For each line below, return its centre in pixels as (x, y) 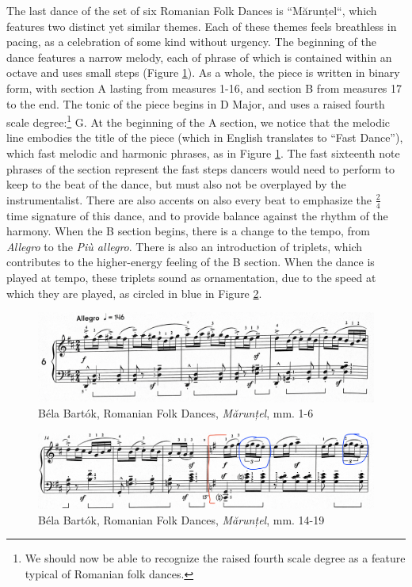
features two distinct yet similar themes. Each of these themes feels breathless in (202, 26)
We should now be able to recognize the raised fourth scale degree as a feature (215, 558)
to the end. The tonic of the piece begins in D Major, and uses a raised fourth (196, 103)
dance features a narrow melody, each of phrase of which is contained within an (199, 57)
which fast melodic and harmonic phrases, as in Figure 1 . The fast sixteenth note (203, 153)
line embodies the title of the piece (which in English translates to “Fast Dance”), (205, 137)
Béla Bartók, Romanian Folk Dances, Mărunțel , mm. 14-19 (181, 519)
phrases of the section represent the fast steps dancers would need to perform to (201, 168)
